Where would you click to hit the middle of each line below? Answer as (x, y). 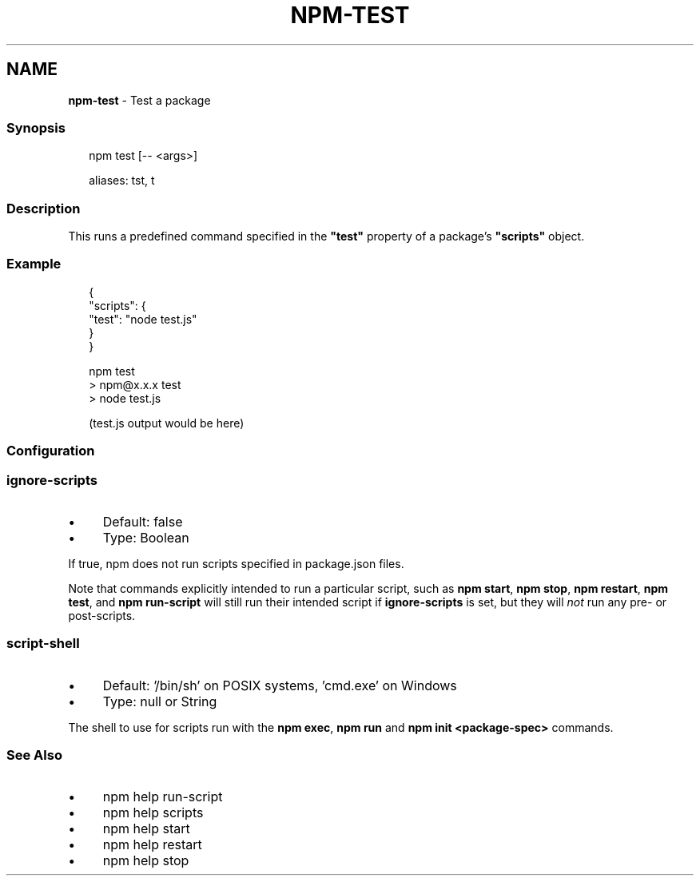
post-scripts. (102, 615)
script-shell (43, 644)
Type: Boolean (146, 537)
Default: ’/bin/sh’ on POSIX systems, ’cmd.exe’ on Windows (280, 685)
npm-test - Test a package (139, 100)
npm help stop (146, 861)
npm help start (146, 829)
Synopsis (36, 127)
